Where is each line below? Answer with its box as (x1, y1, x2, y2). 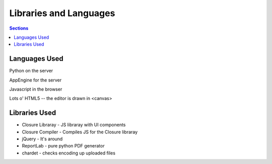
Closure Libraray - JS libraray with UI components (22, 122, 126, 128)
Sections (9, 25, 29, 31)
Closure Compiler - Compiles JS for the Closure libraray (22, 129, 138, 135)
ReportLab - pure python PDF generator (22, 143, 105, 149)
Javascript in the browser (9, 86, 62, 93)
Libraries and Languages (9, 8, 115, 19)
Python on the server (9, 68, 53, 74)
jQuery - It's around (22, 136, 63, 142)
